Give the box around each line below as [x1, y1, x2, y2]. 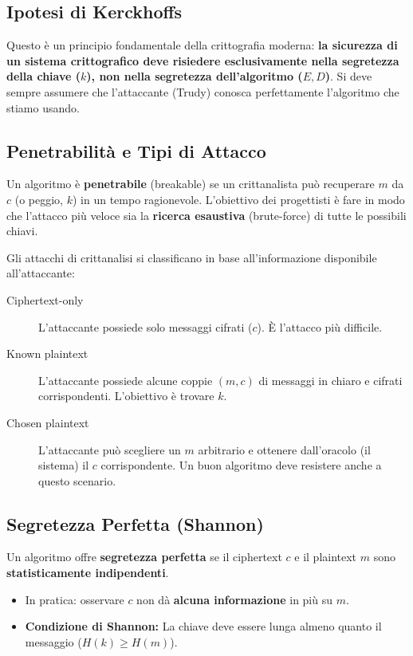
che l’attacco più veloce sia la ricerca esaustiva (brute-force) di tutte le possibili [6, 206, 407, 223]
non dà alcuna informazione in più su [136, 591, 332, 607]
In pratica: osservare [25, 591, 124, 607]
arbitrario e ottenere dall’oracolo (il [198, 441, 371, 458]
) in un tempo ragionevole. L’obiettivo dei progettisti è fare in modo [72, 191, 405, 207]
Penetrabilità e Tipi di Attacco [6, 138, 266, 163]
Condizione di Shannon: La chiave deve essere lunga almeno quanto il [25, 618, 382, 634]
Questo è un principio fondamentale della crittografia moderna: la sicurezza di [6, 37, 398, 53]
